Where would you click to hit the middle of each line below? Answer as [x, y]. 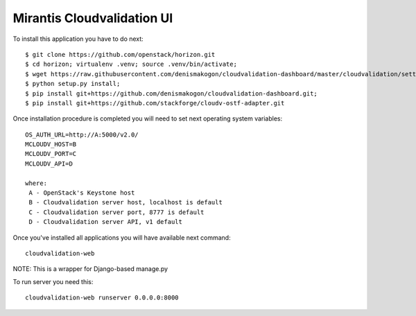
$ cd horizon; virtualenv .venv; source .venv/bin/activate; [131, 64]
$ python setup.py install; [73, 84]
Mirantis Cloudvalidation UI [93, 18]
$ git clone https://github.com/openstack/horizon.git [120, 54]
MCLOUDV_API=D [49, 164]
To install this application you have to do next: [78, 39]
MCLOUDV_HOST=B [51, 144]
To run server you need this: [53, 281]
